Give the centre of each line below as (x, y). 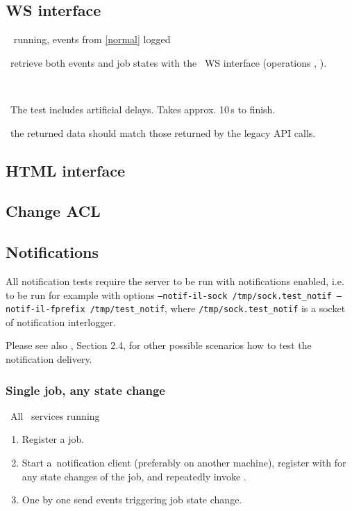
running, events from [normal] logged (92, 39)
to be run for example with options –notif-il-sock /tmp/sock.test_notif (169, 294)
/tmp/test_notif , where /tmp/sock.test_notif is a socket (218, 308)
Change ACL (53, 211)
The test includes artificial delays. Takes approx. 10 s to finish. (143, 109)
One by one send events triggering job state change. (132, 500)
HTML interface (65, 170)
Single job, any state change (85, 390)
